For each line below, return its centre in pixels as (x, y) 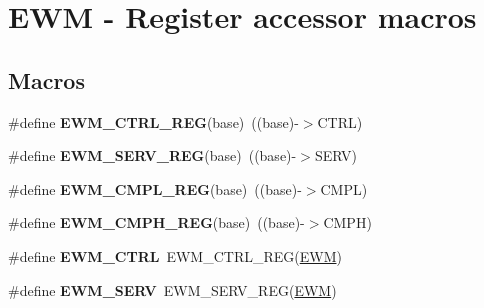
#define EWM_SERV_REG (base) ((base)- (152, 155)
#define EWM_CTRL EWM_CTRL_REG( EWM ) (175, 255)
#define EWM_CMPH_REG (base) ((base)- (156, 222)
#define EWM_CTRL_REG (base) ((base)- (153, 121)
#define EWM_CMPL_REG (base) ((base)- (155, 188)
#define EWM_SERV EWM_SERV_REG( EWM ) (172, 289)
